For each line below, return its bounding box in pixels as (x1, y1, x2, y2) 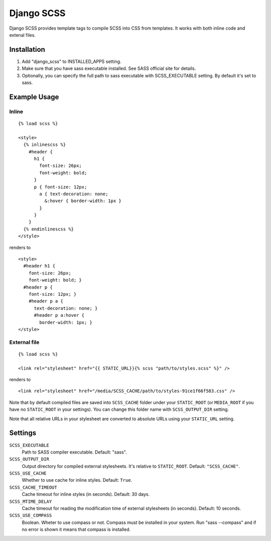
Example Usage (9, 93, 59, 101)
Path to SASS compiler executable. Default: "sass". (22, 449, 127, 455)
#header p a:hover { (34, 312, 85, 318)
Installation (9, 45, 45, 54)
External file (9, 338, 40, 345)
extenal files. (9, 32, 36, 38)
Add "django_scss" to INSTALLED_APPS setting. (22, 58, 121, 64)
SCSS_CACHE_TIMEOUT (9, 484, 57, 490)
